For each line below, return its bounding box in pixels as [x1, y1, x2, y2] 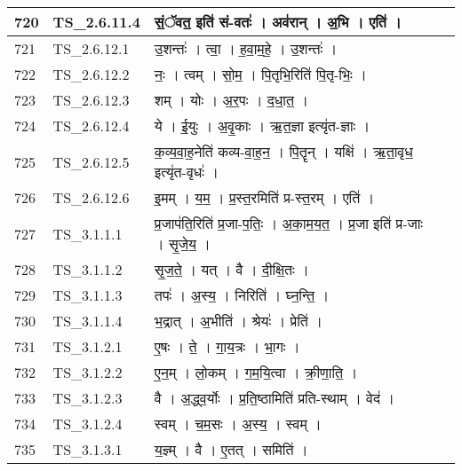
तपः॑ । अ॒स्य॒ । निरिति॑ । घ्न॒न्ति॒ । [154, 285, 330, 305]
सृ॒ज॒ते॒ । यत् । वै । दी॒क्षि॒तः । [154, 259, 309, 279]
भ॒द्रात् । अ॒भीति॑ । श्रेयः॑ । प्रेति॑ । [154, 310, 323, 331]
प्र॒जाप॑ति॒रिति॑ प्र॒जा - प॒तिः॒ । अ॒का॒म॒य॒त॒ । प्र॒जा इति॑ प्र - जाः [154, 213, 424, 233]
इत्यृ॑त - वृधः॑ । [154, 161, 219, 182]
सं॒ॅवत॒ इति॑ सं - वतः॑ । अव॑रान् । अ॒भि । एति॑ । [154, 12, 402, 32]
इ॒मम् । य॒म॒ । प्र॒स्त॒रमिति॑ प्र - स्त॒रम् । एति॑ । [154, 187, 375, 208]
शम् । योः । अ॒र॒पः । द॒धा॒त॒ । [154, 90, 309, 110]
